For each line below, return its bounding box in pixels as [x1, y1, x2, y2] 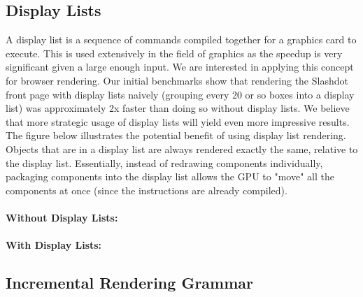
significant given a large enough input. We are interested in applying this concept [6, 59, 354, 74]
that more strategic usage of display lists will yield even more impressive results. [6, 114, 350, 129]
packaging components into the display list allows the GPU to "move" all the [6, 169, 334, 184]
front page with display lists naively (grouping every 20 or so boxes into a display [6, 87, 355, 101]
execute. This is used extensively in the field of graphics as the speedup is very [6, 45, 343, 60]
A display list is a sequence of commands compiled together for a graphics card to [6, 32, 357, 47]
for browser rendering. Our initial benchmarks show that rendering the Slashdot [6, 73, 348, 87]
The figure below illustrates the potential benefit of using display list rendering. [6, 128, 346, 143]
